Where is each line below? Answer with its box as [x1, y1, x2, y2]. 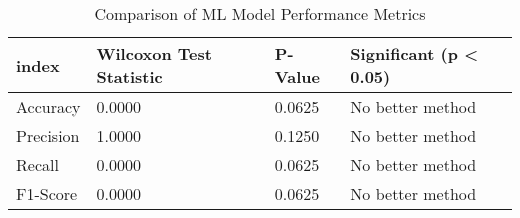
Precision [16, 124, 80, 147]
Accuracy [16, 95, 81, 118]
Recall [16, 153, 59, 176]
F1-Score [16, 182, 78, 205]
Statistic [96, 65, 163, 88]
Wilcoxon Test [96, 42, 212, 65]
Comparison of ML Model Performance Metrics [94, 2, 426, 25]
